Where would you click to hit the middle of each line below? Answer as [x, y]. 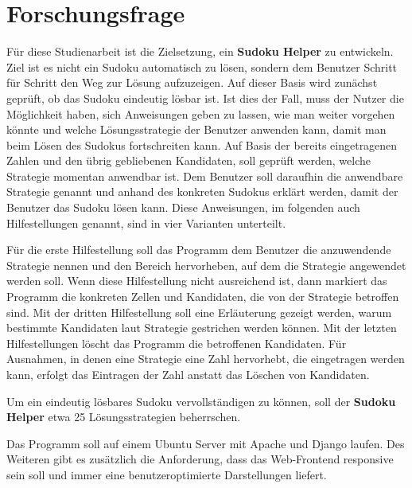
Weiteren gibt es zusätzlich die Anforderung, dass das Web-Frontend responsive [200, 459]
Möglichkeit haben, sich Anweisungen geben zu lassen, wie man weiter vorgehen [201, 113]
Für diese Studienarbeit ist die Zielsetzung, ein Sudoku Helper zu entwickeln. [200, 51]
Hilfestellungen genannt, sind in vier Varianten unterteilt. [146, 223]
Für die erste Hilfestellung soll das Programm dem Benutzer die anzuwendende [199, 250]
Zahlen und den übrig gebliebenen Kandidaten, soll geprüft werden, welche [189, 160]
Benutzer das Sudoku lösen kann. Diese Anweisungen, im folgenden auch [183, 207]
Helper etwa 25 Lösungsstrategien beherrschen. [124, 417]
